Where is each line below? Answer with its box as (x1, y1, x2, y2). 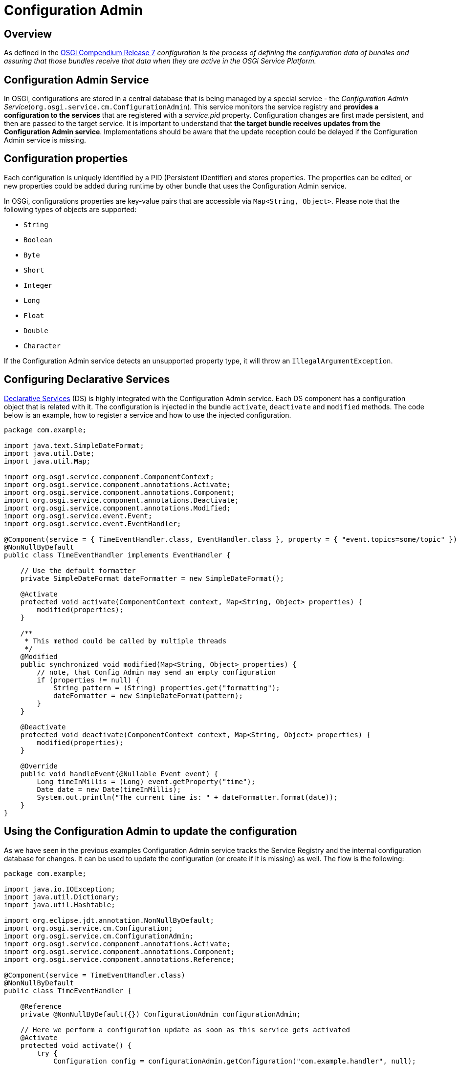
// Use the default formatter (20, 566, 136, 575)
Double (23, 326, 48, 335)
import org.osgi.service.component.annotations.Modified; (4, 504, 231, 512)
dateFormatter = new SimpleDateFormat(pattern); (53, 691, 243, 700)
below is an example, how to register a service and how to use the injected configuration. (4, 410, 291, 419)
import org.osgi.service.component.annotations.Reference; (4, 955, 235, 963)
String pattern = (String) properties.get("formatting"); (53, 683, 280, 692)
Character (23, 341, 61, 350)
